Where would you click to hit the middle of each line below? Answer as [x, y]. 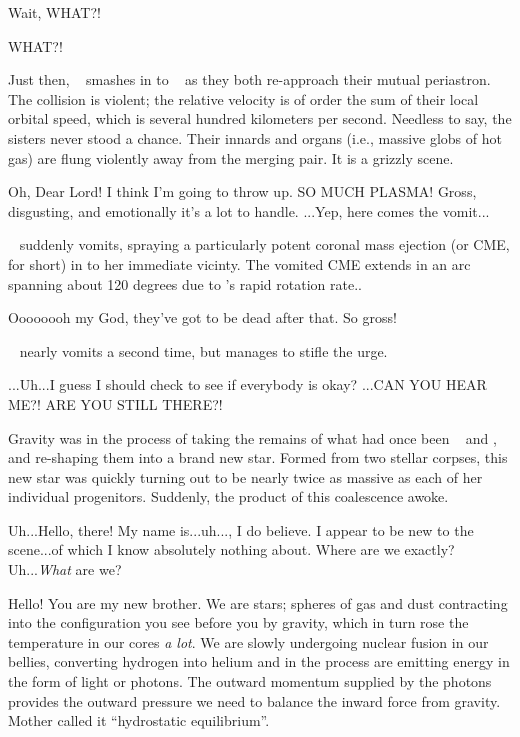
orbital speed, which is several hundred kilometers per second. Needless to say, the [260, 118]
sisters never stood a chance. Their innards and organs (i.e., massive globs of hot [255, 137]
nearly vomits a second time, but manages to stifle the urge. [203, 350]
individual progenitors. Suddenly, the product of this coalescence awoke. [228, 496]
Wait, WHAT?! [54, 12]
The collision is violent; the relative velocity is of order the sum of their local [243, 98]
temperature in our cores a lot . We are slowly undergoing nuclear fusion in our [248, 641]
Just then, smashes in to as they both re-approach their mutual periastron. [249, 79]
